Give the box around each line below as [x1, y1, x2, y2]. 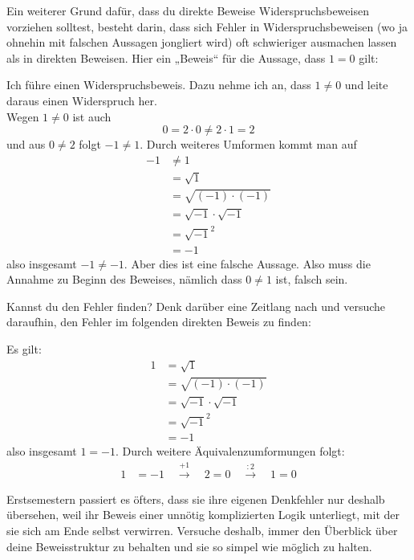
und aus [6, 136, 46, 153]
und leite [344, 76, 388, 93]
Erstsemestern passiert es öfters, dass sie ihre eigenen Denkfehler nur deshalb [6, 490, 385, 507]
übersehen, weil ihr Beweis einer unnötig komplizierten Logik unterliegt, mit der [6, 506, 400, 523]
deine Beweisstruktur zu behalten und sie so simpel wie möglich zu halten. [6, 538, 372, 554]
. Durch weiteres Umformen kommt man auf [140, 136, 357, 153]
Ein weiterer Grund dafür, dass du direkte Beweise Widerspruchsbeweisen [6, 2, 369, 18]
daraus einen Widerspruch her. [6, 92, 157, 108]
